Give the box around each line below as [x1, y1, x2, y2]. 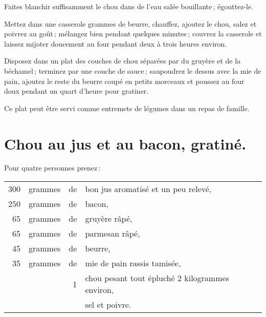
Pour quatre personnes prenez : [4, 162, 101, 173]
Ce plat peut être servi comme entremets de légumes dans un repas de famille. [4, 102, 250, 113]
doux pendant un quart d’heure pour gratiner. [4, 86, 149, 96]
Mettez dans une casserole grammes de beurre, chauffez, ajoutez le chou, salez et [4, 18, 257, 29]
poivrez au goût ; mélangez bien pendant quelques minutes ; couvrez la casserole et [4, 28, 262, 39]
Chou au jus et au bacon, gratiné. [4, 133, 247, 154]
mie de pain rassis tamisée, [85, 257, 181, 269]
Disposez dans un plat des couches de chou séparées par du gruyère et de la [4, 55, 241, 66]
